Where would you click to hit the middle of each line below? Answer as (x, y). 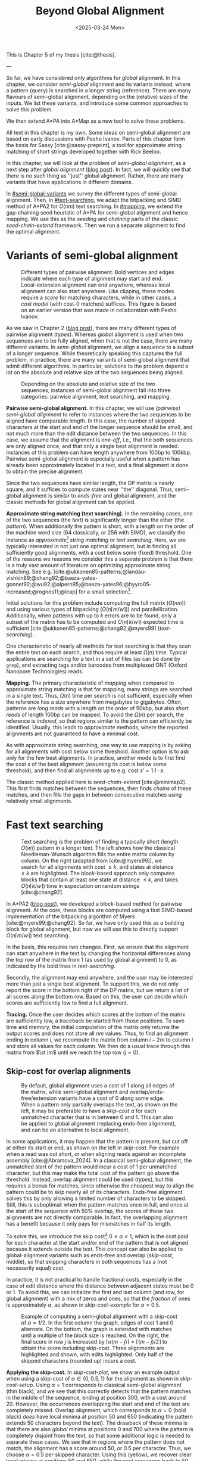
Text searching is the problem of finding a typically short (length (100, 842)
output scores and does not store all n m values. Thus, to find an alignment (97, 1033)
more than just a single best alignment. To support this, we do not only (93, 984)
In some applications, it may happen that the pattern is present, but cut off (97, 1141)
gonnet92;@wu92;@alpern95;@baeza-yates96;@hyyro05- (79, 584)
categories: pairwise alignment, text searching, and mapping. (96, 396)
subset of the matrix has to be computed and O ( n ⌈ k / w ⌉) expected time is (95, 622)
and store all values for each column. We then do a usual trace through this (98, 1046)
